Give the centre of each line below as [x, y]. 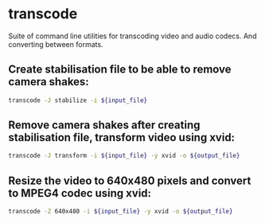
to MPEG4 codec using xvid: [80, 193]
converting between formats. [56, 44]
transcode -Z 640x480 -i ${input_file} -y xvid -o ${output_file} [121, 212]
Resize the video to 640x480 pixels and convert [130, 180]
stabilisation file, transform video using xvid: [122, 137]
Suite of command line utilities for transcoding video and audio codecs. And [132, 36]
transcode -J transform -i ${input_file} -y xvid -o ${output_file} [124, 156]
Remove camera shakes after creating [104, 125]
